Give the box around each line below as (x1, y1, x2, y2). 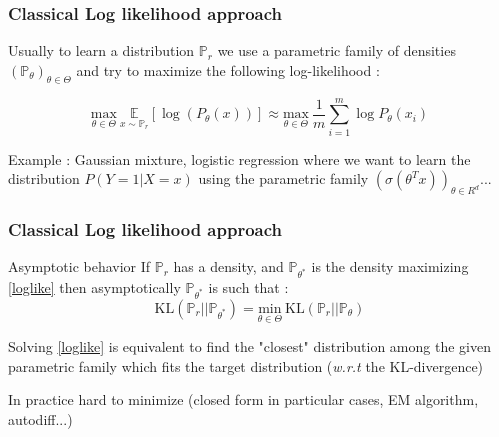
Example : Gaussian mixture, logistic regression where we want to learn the (8, 148, 471, 169)
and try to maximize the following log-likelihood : (76, 59, 380, 80)
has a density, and (173, 256, 284, 277)
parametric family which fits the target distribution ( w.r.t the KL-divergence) (8, 355, 484, 376)
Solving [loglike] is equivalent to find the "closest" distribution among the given (8, 336, 491, 357)
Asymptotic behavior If (8, 256, 151, 277)
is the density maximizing (311, 256, 469, 277)
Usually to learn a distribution (8, 40, 195, 61)
